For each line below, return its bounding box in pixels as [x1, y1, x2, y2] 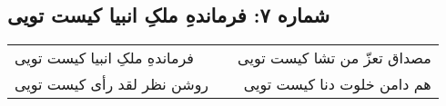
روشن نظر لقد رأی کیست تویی [15, 73, 209, 95]
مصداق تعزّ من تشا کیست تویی [238, 47, 431, 69]
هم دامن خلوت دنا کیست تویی [243, 73, 431, 95]
